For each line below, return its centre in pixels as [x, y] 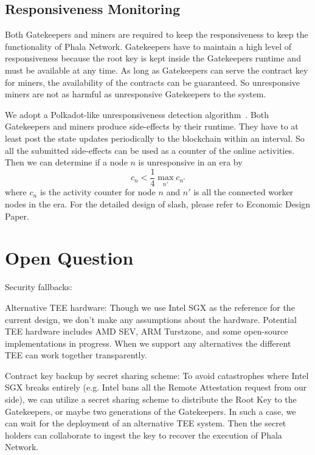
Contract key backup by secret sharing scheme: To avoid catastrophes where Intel [157, 375]
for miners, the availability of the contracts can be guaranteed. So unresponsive [153, 82]
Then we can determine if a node [66, 162]
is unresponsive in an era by [190, 162]
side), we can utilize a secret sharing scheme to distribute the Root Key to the [151, 399]
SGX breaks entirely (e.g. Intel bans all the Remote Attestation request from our [156, 387]
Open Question [69, 258]
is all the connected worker [244, 192]
